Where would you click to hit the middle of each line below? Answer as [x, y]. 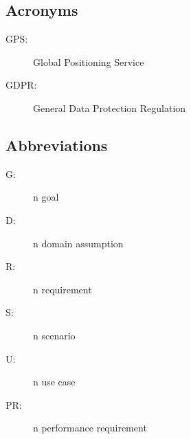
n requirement [63, 289]
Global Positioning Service [89, 61]
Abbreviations [57, 145]
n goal [46, 197]
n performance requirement [90, 428]
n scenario [54, 335]
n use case [54, 382]
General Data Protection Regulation [110, 108]
